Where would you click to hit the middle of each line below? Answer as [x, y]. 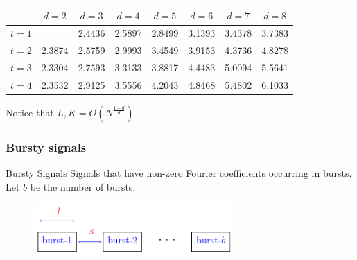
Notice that [30, 112]
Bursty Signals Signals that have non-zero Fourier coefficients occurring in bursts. [179, 173]
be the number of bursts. [83, 186]
